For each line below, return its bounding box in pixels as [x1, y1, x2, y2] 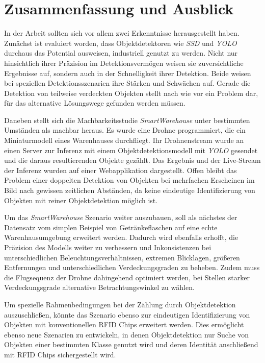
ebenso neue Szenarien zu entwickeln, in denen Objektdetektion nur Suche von [4, 329, 249, 340]
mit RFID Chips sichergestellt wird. [4, 349, 116, 359]
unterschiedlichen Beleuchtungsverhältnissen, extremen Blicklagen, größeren [4, 252, 240, 262]
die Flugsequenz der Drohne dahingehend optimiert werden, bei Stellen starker [4, 272, 250, 282]
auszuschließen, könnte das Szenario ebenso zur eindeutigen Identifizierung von [4, 309, 250, 320]
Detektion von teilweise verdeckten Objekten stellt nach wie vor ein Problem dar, [4, 87, 258, 98]
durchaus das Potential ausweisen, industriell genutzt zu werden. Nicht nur [4, 47, 238, 58]
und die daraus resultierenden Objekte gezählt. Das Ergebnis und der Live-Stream [4, 155, 261, 165]
